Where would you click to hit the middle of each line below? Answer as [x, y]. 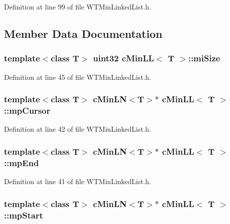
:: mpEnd [21, 162]
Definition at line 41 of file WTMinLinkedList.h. [78, 181]
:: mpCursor [27, 111]
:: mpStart [24, 215]
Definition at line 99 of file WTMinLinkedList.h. [78, 6]
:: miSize [204, 58]
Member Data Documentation [83, 33]
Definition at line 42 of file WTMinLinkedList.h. [78, 129]
